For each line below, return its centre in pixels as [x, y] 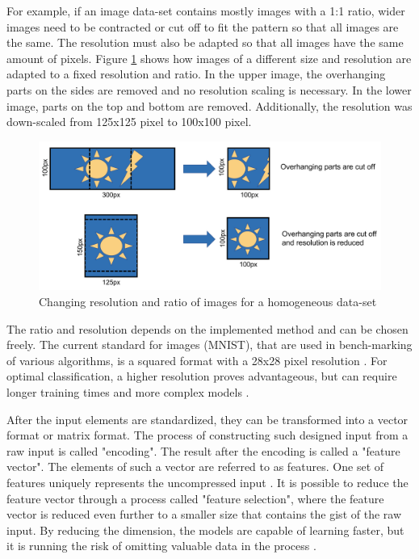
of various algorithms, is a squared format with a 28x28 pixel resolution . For [197, 360]
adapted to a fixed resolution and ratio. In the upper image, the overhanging [196, 74]
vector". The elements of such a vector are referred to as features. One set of [195, 467]
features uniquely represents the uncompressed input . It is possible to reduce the [207, 482]
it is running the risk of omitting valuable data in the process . [161, 546]
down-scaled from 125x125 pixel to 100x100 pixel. [129, 122]
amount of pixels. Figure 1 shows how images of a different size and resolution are [209, 58]
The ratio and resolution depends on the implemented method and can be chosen [207, 328]
